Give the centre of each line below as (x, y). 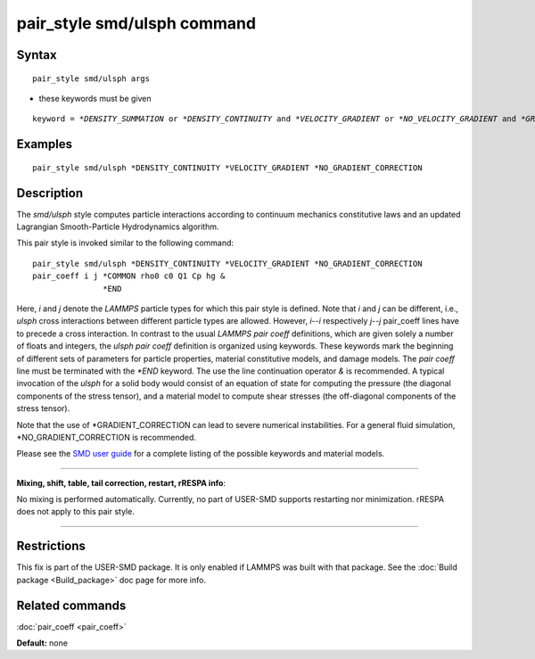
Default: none (42, 643)
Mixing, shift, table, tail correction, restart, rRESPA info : (121, 482)
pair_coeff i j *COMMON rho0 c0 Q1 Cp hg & (129, 276)
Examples (45, 144)
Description (50, 193)
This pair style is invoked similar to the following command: (125, 243)
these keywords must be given (95, 98)
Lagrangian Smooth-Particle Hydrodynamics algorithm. (118, 227)
